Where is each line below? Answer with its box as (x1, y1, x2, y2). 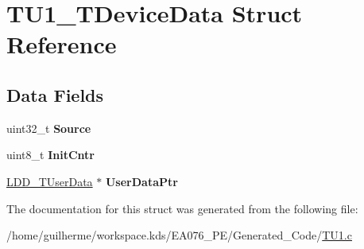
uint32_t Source (6, 119, 91, 136)
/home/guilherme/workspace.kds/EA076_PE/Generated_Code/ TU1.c (6, 227, 352, 243)
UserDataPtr (105, 173, 178, 189)
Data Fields (6, 82, 104, 107)
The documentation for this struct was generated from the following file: (6, 200, 358, 216)
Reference (6, 28, 117, 60)
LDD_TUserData (6, 173, 93, 189)
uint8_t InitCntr (6, 146, 95, 163)
